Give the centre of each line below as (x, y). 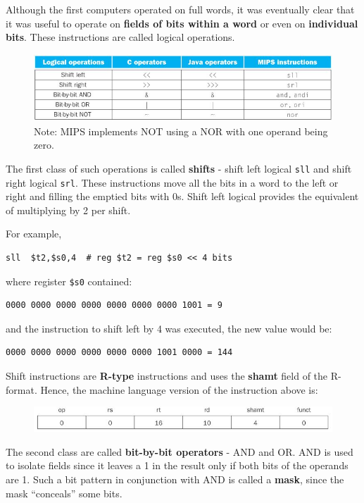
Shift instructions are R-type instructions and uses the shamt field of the (167, 376)
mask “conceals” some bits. (64, 493)
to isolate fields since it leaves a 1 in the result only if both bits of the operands (177, 465)
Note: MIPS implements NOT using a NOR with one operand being (181, 131)
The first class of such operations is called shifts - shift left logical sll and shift (179, 168)
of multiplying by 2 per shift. (68, 210)
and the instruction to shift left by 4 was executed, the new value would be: (169, 328)
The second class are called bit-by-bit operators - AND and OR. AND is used (180, 451)
